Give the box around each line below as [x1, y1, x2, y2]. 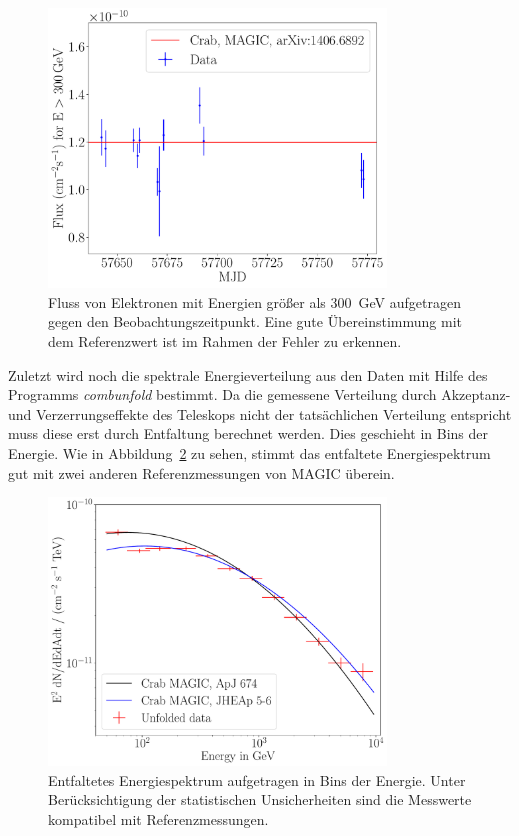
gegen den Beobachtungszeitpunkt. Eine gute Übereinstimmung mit [48, 311, 462, 332]
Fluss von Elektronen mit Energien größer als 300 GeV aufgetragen [48, 291, 461, 312]
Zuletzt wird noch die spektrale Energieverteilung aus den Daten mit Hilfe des [8, 364, 488, 385]
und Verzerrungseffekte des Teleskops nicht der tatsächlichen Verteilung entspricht [8, 403, 512, 424]
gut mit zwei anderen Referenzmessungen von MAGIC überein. [8, 462, 395, 483]
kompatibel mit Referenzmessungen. [48, 808, 269, 829]
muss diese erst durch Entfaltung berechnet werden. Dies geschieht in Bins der [8, 423, 489, 444]
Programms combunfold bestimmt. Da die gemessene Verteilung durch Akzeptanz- [8, 384, 511, 405]
